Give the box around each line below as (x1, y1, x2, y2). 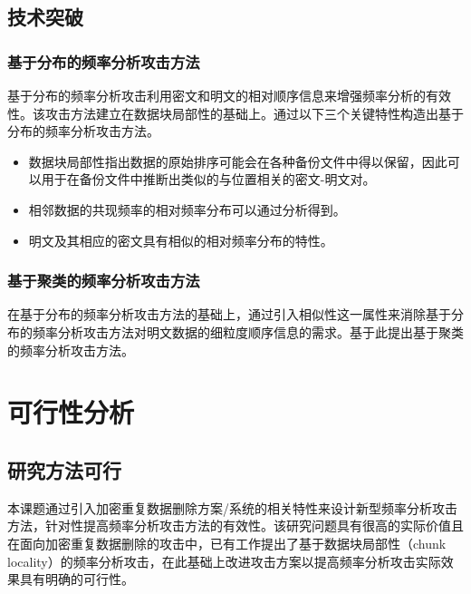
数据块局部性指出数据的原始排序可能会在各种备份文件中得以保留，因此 (28, 151, 447, 170)
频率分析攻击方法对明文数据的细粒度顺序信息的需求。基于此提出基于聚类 (32, 322, 464, 341)
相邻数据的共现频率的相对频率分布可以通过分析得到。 (28, 200, 346, 219)
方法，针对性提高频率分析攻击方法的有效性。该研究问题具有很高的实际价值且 (7, 516, 464, 535)
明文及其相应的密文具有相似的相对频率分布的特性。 (28, 230, 333, 249)
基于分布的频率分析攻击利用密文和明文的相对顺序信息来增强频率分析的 (7, 86, 426, 104)
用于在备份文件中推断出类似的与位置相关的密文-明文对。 (41, 170, 376, 189)
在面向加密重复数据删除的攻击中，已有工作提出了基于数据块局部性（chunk (7, 533, 447, 552)
